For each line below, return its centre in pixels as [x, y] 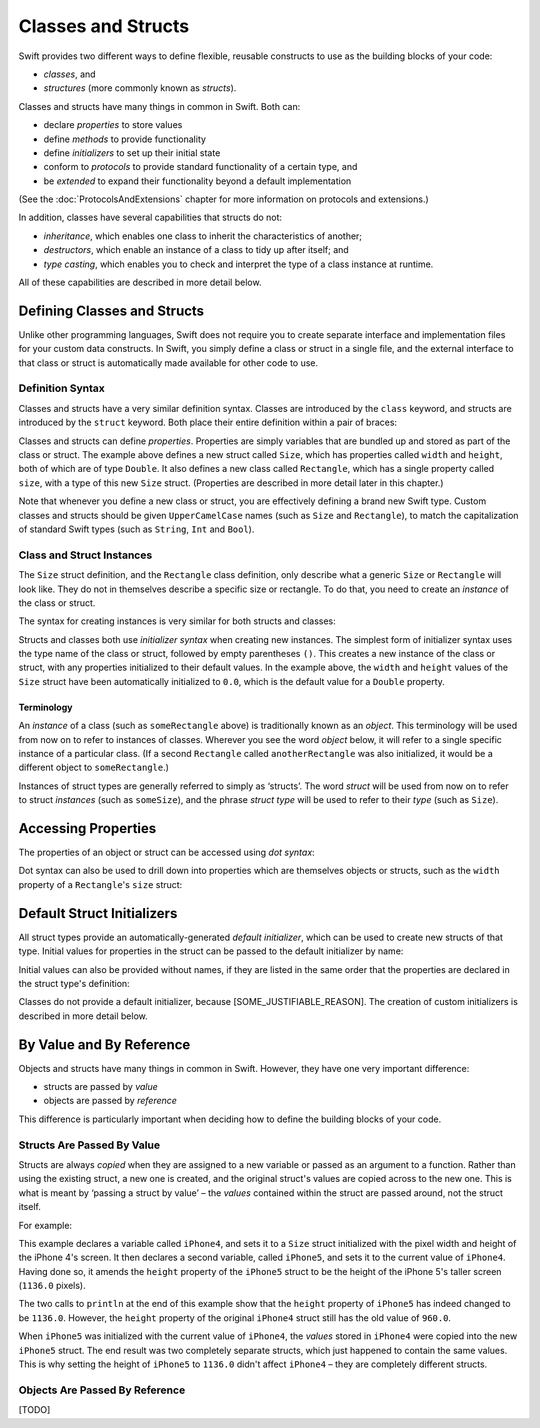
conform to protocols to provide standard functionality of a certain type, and [200, 167]
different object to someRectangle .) [94, 767]
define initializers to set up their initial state [132, 152]
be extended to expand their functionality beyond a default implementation [197, 181]
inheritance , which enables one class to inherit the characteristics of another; [203, 236]
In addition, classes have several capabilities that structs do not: [150, 217]
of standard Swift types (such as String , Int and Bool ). [136, 529]
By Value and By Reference [104, 1044]
